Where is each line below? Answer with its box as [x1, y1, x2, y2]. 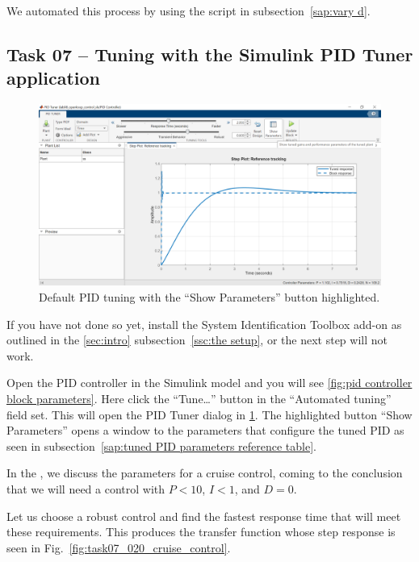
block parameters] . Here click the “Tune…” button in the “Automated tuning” [6, 390, 392, 406]
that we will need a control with [6, 480, 166, 497]
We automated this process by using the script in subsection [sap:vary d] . [6, 2, 371, 19]
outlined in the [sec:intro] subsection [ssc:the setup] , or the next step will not [6, 331, 388, 348]
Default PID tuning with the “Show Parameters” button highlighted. [39, 289, 380, 306]
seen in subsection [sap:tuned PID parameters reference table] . [6, 437, 316, 454]
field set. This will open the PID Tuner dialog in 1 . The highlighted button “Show [6, 406, 413, 423]
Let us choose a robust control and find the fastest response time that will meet [6, 507, 401, 524]
